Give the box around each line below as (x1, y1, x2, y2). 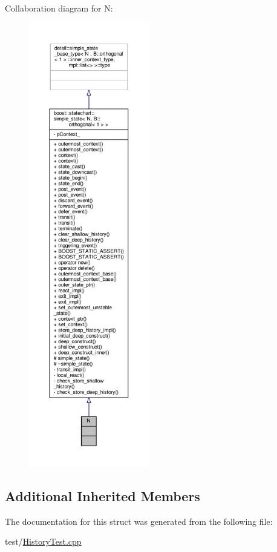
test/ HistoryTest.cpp (5, 535, 82, 548)
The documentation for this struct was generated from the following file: (5, 514, 273, 527)
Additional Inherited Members (5, 486, 200, 505)
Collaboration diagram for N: (5, 2, 113, 14)
